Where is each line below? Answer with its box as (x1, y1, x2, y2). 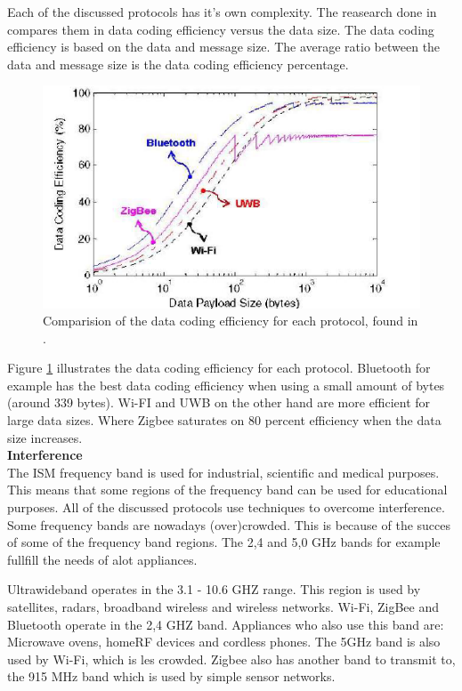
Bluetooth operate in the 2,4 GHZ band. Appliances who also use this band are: (7, 615, 444, 633)
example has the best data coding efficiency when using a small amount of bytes (7, 375, 445, 394)
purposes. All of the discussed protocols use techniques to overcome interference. (7, 498, 445, 517)
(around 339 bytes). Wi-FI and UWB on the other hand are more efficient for (7, 393, 431, 412)
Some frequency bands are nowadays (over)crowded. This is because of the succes (7, 515, 451, 534)
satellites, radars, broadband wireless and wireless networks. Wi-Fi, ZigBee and (7, 598, 439, 616)
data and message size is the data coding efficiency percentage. (7, 54, 349, 73)
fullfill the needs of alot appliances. (7, 550, 198, 568)
